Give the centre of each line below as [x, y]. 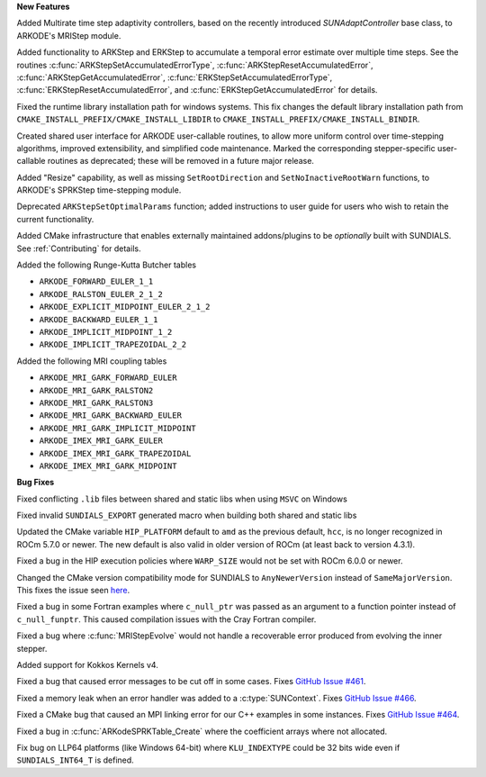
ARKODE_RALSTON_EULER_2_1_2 [101, 294]
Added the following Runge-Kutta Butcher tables [107, 265]
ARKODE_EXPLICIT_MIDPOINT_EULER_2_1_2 [125, 307]
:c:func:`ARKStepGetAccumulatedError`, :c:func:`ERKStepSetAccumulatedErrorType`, [175, 77]
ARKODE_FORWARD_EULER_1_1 [96, 282]
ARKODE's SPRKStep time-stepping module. [99, 190]
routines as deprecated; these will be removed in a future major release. [181, 161]
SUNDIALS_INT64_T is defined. [75, 760]
